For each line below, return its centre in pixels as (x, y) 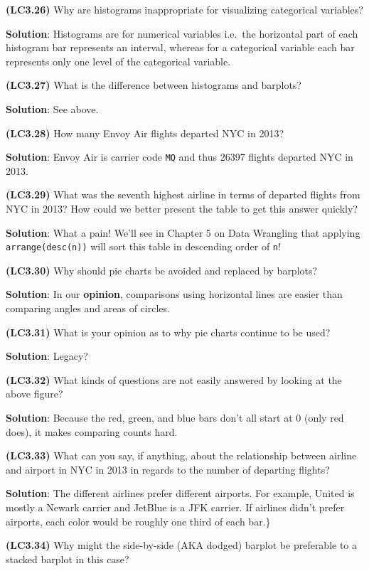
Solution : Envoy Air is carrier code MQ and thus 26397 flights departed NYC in (180, 157)
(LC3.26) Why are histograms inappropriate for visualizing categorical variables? (184, 9)
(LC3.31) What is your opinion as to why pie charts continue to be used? (168, 332)
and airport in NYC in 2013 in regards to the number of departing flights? (168, 469)
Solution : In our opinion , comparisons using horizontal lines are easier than (174, 294)
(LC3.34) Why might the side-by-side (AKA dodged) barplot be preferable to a (182, 545)
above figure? (34, 394)
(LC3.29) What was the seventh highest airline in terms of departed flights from (183, 194)
